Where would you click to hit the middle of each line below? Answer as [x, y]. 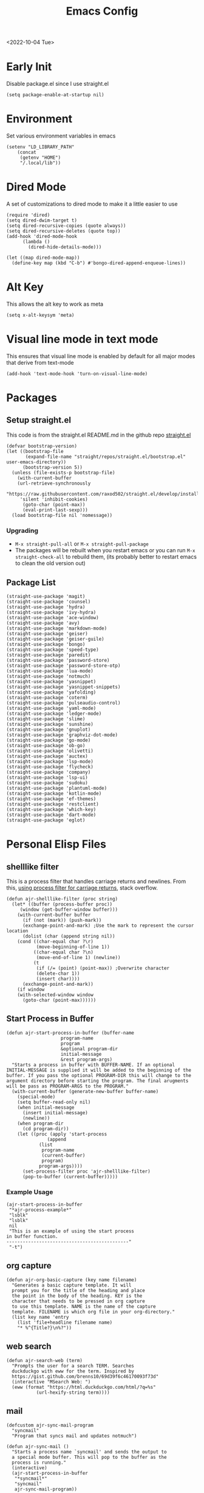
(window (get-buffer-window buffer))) [69, 909]
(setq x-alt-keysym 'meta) [40, 315]
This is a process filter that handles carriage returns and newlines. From [96, 881]
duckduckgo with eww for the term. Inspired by [73, 1371]
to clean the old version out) [50, 563]
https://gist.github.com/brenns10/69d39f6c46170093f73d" [85, 1376]
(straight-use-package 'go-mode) [49, 740]
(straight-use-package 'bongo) [46, 644]
